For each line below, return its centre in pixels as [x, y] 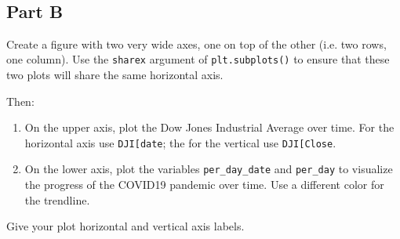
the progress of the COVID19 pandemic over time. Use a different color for [204, 185]
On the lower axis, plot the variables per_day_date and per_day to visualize [209, 169]
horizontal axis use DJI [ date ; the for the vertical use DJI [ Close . [180, 142]
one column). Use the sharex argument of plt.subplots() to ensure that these [198, 59]
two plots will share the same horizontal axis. [115, 75]
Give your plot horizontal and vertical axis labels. [125, 226]
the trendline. [57, 199]
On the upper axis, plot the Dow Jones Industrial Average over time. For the [209, 127]
